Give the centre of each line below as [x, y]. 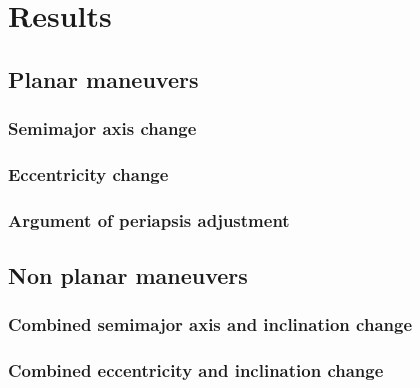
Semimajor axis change [102, 128]
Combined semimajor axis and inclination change [210, 324]
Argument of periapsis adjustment [149, 219]
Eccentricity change [88, 173]
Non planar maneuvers [128, 275]
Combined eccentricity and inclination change [196, 370]
